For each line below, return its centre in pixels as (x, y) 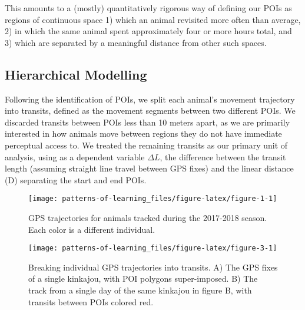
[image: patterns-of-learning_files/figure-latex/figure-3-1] (153, 248)
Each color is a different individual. (92, 229)
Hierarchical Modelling (76, 74)
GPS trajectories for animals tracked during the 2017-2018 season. (148, 217)
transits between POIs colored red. (91, 301)
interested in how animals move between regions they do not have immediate (143, 133)
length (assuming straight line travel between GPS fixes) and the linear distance (149, 168)
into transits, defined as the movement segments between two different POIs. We (150, 111)
